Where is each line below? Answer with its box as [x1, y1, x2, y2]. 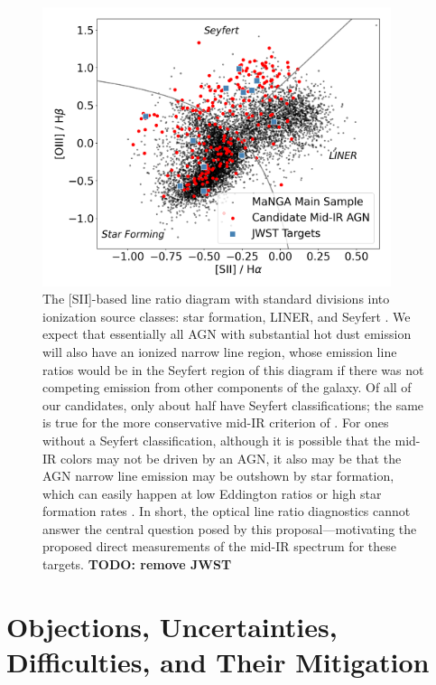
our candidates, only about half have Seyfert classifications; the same [42, 395, 424, 414]
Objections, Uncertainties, [6, 607, 338, 644]
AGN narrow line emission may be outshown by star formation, [42, 466, 394, 485]
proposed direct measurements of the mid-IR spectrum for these [42, 537, 396, 556]
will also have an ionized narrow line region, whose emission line [42, 342, 397, 361]
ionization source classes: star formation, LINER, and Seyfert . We [42, 306, 411, 325]
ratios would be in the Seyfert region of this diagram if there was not [42, 360, 424, 379]
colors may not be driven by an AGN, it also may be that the [60, 448, 402, 467]
